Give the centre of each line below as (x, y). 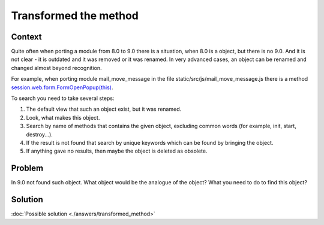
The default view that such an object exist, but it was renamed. (104, 109)
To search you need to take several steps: (63, 98)
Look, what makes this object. (63, 117)
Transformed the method (75, 16)
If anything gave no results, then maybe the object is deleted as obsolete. (117, 151)
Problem (27, 168)
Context (26, 37)
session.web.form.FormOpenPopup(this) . (62, 87)
